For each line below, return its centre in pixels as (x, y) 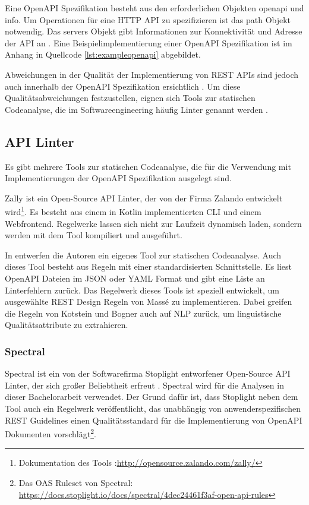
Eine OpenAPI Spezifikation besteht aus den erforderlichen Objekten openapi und (154, 8)
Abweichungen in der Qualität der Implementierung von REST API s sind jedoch (152, 74)
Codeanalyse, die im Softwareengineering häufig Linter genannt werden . (137, 109)
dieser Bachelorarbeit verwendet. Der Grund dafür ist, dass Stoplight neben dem (152, 397)
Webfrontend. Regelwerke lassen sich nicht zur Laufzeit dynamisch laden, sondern (153, 223)
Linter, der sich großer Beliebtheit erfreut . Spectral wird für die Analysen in (144, 385)
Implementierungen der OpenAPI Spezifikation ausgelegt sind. (118, 178)
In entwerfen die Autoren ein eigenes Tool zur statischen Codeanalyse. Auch (143, 255)
